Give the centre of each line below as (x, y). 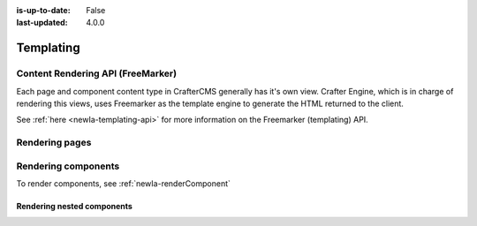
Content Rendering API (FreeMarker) (96, 73)
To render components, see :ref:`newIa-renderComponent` (124, 184)
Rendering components (68, 166)
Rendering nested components (74, 207)
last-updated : (42, 23)
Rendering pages (54, 143)
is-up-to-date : (43, 10)
